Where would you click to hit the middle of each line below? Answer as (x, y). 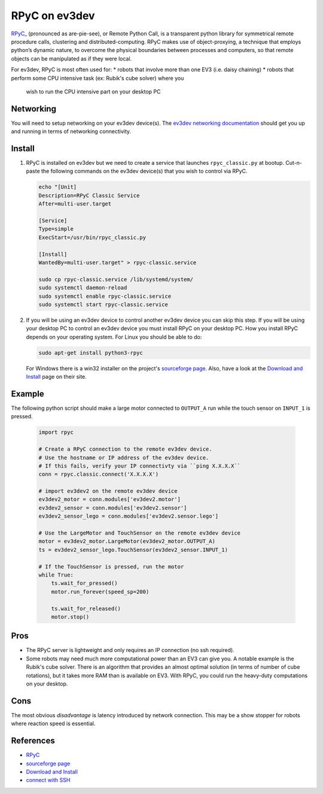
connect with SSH (48, 780)
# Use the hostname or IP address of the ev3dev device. (124, 458)
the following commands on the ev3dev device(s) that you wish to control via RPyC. (144, 171)
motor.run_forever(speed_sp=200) (100, 591)
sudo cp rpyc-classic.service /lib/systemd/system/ (116, 279)
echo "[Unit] (58, 187)
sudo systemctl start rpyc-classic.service (103, 304)
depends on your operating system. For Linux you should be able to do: (114, 337)
